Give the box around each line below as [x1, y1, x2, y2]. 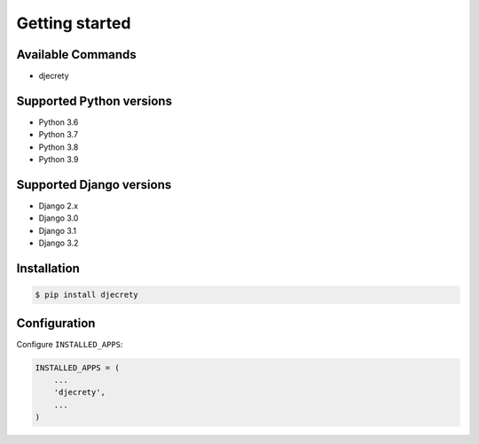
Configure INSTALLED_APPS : [16, 339, 123, 349]
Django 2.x [38, 200, 79, 212]
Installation [16, 261, 80, 277]
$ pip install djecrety [35, 290, 139, 300]
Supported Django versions [16, 177, 172, 192]
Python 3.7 [38, 129, 79, 140]
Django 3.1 [38, 225, 77, 236]
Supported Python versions [16, 93, 173, 108]
